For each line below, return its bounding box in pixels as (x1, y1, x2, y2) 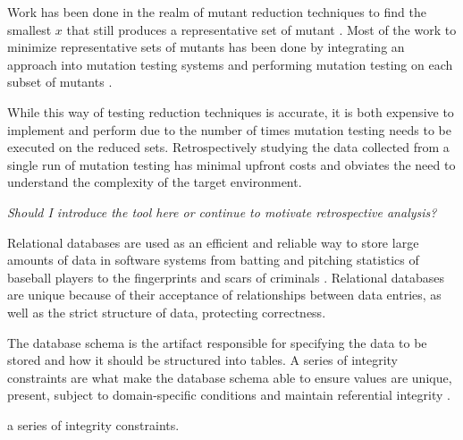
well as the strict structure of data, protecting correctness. (7, 302, 326, 321)
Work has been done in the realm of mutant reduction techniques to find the (7, 3, 426, 21)
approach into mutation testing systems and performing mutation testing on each (7, 55, 453, 73)
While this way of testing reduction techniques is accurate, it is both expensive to (7, 102, 454, 121)
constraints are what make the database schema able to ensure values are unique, (7, 368, 452, 386)
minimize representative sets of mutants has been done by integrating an (7, 38, 405, 56)
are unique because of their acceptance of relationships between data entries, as (7, 285, 442, 304)
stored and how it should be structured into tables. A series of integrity (7, 351, 398, 369)
